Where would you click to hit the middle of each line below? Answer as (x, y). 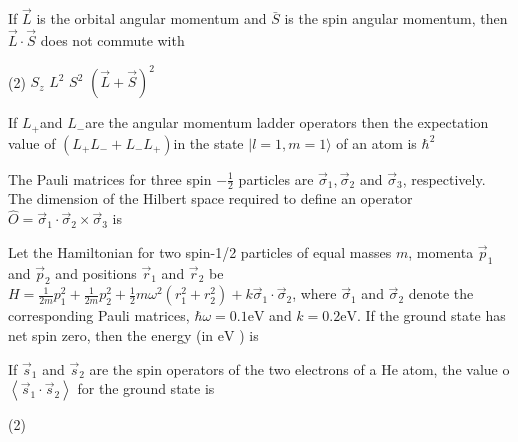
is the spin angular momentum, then (396, 18)
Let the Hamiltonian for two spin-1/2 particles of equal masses (200, 251)
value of (32, 142)
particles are (276, 178)
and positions (96, 272)
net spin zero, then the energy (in (111, 335)
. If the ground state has (431, 315)
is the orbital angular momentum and (151, 18)
